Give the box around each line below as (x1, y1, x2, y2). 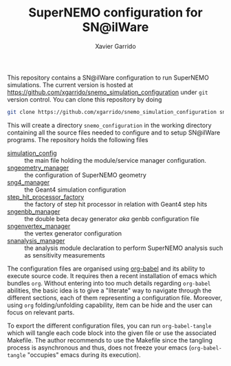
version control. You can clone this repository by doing (7, 95, 162, 104)
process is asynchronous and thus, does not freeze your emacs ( (7, 343, 191, 352)
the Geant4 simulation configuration (24, 185, 126, 194)
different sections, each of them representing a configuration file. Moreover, (7, 293, 222, 301)
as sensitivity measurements (24, 251, 105, 259)
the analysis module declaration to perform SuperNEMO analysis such (24, 244, 223, 252)
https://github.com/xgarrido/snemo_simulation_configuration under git (7, 88, 208, 96)
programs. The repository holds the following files (7, 135, 149, 144)
